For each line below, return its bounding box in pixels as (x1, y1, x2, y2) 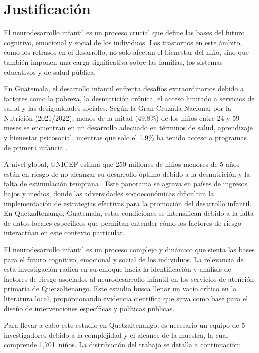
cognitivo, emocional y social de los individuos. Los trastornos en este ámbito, (4, 37, 242, 47)
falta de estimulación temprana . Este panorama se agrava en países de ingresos (4, 178, 247, 189)
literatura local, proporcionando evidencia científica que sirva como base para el (4, 293, 248, 303)
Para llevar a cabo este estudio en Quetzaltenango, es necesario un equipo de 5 (4, 320, 245, 330)
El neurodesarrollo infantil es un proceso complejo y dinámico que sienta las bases (4, 244, 255, 254)
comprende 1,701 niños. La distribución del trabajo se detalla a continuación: (4, 339, 241, 350)
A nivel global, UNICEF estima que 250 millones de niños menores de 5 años (4, 159, 240, 169)
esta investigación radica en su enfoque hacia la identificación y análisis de (4, 264, 231, 274)
